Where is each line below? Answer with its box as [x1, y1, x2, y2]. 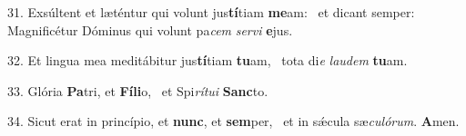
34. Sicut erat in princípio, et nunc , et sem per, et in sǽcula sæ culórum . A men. [7, 112, 460, 131]
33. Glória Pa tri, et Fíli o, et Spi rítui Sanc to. [7, 81, 268, 100]
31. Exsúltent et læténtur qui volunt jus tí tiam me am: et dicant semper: [7, 3, 415, 21]
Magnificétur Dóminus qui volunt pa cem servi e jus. [7, 20, 293, 39]
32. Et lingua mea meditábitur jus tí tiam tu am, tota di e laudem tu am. [7, 51, 408, 70]
